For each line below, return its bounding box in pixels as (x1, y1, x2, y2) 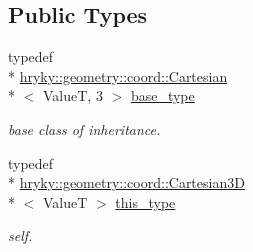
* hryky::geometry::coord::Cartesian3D (8, 172, 245, 193)
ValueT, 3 (42, 85, 103, 106)
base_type (130, 85, 195, 106)
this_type (115, 191, 176, 212)
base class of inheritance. (8, 118, 161, 139)
